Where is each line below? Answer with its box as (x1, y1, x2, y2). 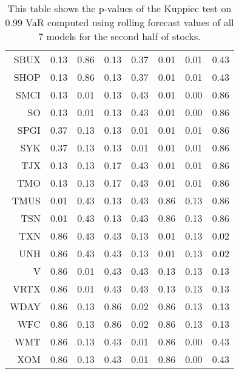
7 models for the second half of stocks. (38, 29, 201, 43)
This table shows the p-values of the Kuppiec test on (7, 1, 232, 15)
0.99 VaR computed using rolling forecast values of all (5, 15, 234, 29)
